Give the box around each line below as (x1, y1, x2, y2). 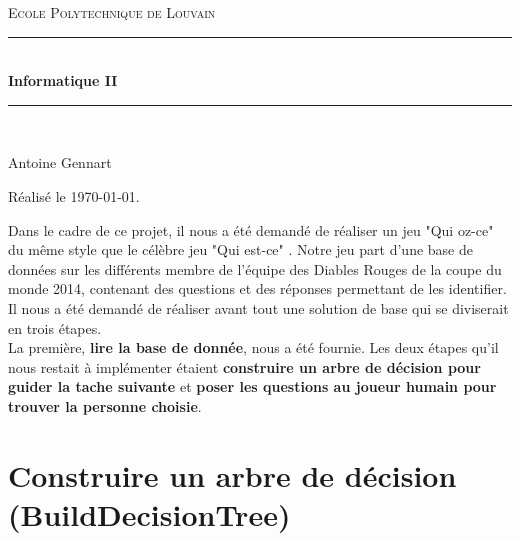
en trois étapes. (8, 317, 102, 338)
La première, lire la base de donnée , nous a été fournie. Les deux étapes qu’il (8, 337, 499, 358)
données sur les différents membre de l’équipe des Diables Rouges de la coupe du (8, 258, 502, 279)
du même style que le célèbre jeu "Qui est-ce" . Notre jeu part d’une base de (8, 239, 473, 260)
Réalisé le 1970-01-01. (8, 185, 140, 206)
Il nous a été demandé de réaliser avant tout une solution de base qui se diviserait (8, 297, 509, 318)
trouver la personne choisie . (8, 395, 202, 416)
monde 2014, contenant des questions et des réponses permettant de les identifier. (8, 278, 507, 299)
